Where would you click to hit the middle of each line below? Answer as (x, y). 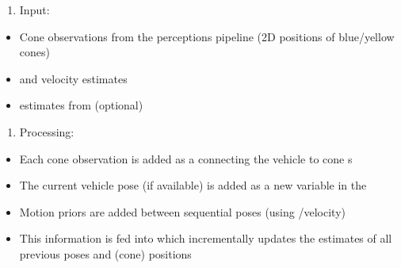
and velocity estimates (73, 78)
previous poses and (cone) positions (105, 253)
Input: (34, 10)
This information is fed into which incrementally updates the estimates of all (206, 238)
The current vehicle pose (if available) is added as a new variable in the (193, 185)
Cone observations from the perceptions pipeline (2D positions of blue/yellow (207, 36)
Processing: (47, 131)
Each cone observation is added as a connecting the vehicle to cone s (186, 158)
